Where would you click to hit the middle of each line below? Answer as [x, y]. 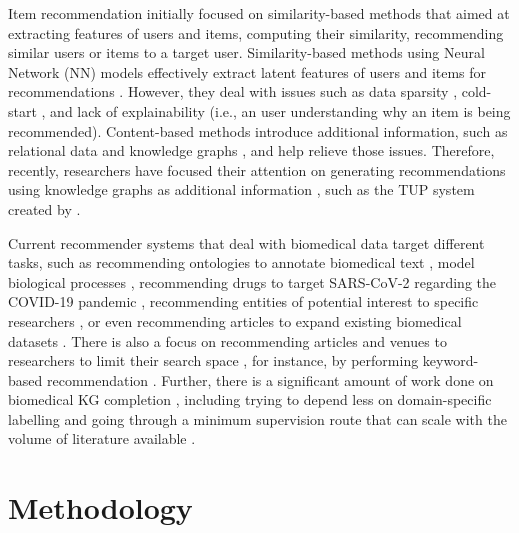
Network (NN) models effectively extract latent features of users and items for [247, 71]
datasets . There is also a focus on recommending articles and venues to [227, 340]
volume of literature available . [102, 438]
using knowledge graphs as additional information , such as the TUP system [241, 189]
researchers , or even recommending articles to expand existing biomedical [235, 320]
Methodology [100, 507]
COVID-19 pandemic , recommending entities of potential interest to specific [243, 301]
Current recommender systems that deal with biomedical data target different [246, 242]
